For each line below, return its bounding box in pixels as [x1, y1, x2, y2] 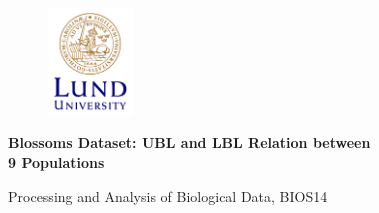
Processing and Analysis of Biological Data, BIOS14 [8, 185, 328, 206]
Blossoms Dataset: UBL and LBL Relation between [8, 132, 371, 153]
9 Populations [8, 152, 105, 173]
